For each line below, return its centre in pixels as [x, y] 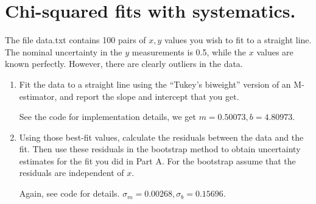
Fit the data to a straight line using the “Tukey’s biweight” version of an [155, 84]
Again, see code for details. [69, 193]
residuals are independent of [72, 173]
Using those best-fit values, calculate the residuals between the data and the [161, 137]
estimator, [38, 96]
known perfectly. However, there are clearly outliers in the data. [124, 64]
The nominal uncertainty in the [64, 51]
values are [275, 51]
